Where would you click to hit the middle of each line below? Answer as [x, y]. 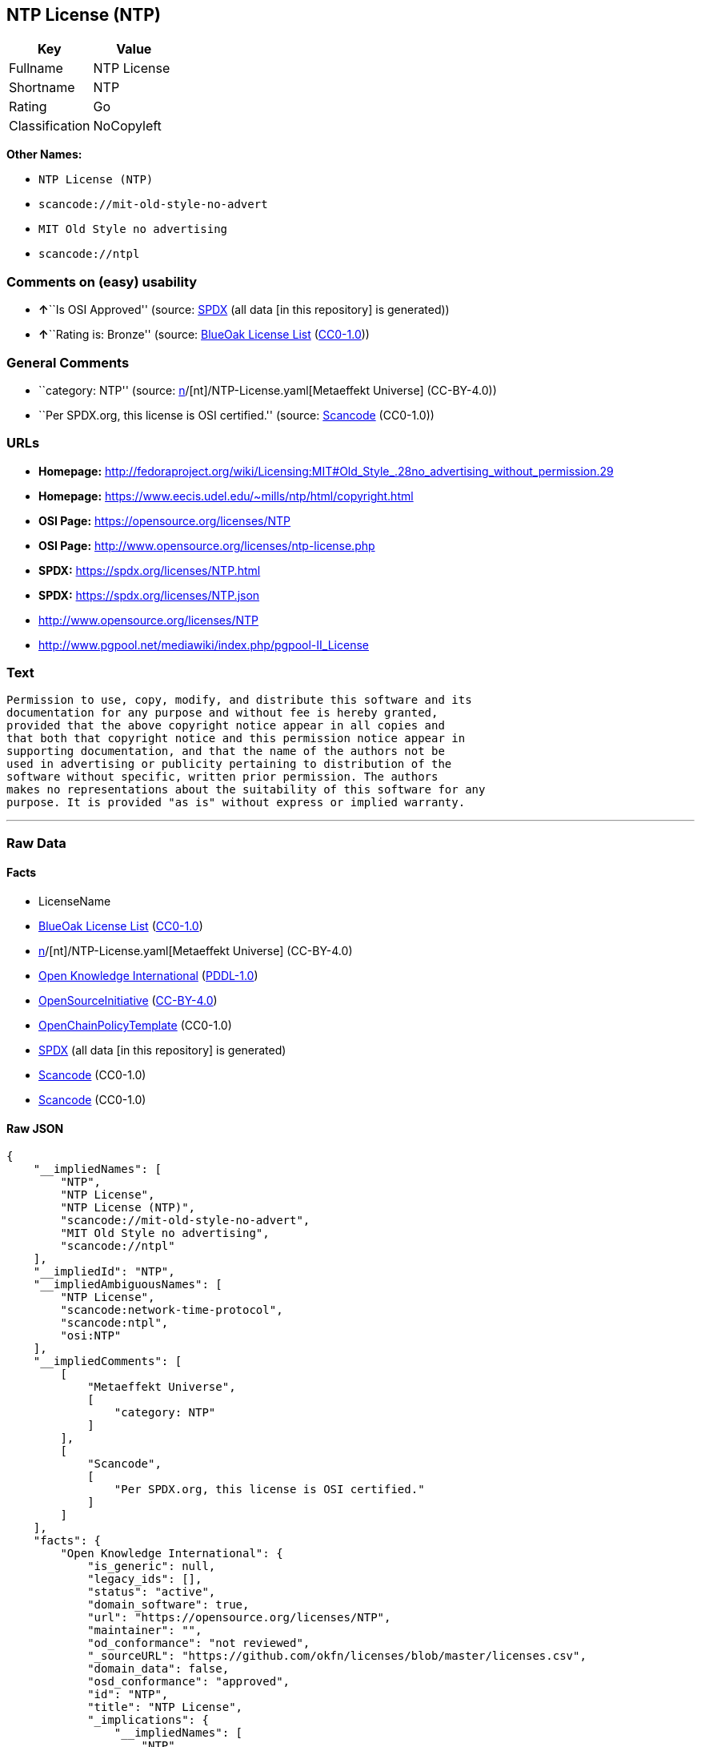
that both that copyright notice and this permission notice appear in [236, 739]
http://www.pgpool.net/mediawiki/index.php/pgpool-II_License [204, 645]
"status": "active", [152, 1592]
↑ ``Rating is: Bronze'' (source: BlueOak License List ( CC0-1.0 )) [204, 335]
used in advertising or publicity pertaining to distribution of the [229, 764]
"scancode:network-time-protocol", [172, 1310]
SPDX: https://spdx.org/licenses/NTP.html [150, 570]
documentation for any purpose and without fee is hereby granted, [222, 713]
